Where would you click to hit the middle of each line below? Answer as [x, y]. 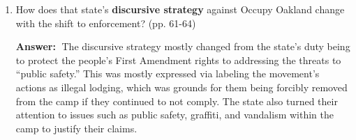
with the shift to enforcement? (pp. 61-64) [106, 23]
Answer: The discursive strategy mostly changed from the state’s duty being [183, 46]
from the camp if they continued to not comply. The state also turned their [177, 101]
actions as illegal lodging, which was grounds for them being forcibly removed [181, 87]
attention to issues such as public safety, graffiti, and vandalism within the [175, 115]
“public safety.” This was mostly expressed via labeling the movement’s [168, 73]
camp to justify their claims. [76, 128]
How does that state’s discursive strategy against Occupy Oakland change [180, 9]
